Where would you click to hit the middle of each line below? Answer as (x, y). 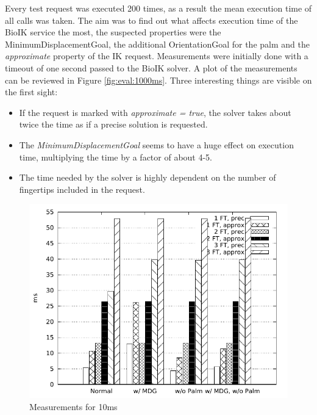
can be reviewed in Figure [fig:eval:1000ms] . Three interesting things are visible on (158, 80)
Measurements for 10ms (73, 407)
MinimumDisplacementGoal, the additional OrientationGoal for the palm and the (157, 44)
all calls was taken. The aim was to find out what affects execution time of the (151, 20)
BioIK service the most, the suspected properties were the (113, 32)
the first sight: (31, 92)
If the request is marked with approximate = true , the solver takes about (155, 112)
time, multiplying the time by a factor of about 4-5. (116, 157)
